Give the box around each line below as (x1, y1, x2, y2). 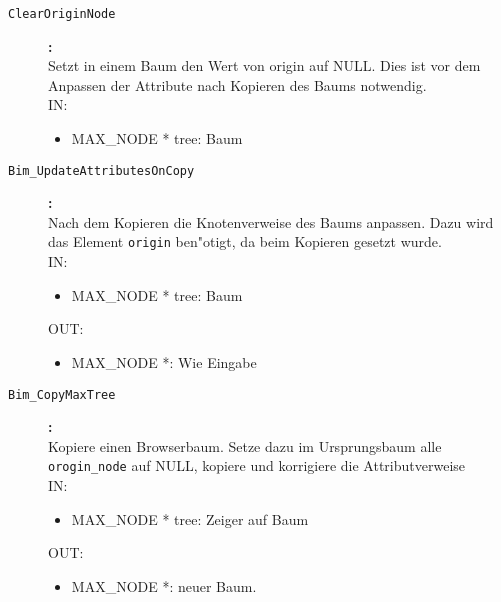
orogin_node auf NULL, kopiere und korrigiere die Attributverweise (48, 455, 466, 476)
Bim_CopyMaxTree (8, 387, 116, 402)
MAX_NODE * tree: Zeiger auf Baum (71, 508, 309, 529)
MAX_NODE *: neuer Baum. (71, 575, 257, 596)
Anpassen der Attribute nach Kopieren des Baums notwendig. (48, 74, 427, 95)
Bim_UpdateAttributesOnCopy (8, 163, 195, 178)
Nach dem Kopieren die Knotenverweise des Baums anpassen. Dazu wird (48, 211, 494, 232)
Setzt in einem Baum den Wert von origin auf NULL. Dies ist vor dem (48, 55, 481, 76)
